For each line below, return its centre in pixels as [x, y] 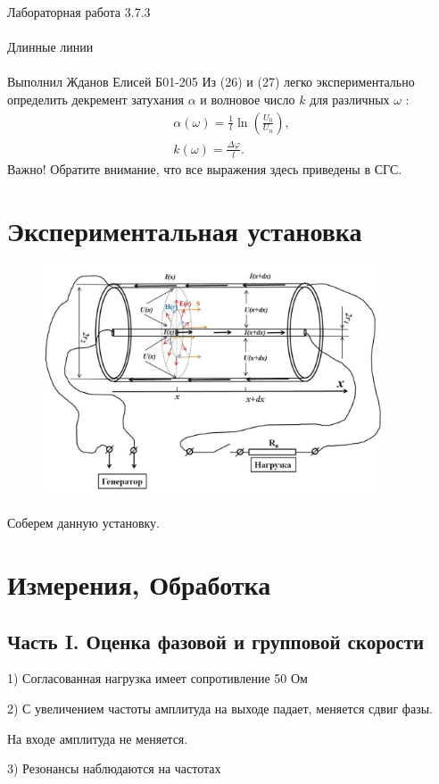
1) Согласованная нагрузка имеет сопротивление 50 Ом [157, 678]
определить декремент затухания [95, 99]
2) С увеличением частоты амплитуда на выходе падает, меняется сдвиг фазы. [220, 709]
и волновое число [248, 99]
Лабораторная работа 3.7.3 [79, 12]
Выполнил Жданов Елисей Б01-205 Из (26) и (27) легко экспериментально [211, 82]
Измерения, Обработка [139, 584]
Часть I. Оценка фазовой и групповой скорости [216, 641]
